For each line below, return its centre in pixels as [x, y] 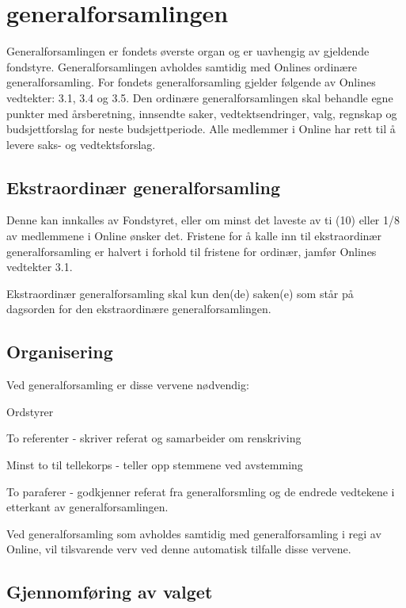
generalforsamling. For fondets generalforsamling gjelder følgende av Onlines [191, 82]
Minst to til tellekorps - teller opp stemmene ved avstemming [155, 465]
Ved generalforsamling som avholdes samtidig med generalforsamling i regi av [194, 533]
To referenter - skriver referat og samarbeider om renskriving [154, 438]
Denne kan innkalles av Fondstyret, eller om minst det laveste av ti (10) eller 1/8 [203, 220]
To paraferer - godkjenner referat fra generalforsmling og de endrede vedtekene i [201, 491]
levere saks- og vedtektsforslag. [81, 144]
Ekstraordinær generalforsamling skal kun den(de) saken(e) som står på [180, 293]
